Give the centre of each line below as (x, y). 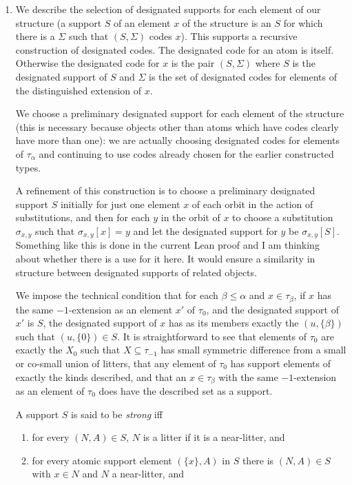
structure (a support (59, 22)
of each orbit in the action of (252, 204)
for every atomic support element (102, 460)
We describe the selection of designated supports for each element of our (168, 9)
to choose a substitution (283, 217)
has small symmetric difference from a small (253, 350)
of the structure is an (227, 22)
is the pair (193, 63)
